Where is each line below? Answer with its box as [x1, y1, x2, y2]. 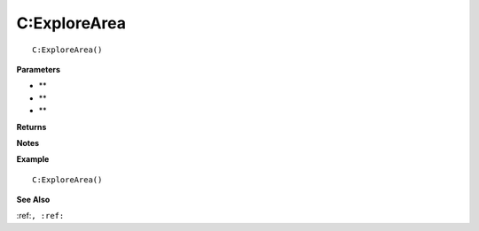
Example [16, 154, 50, 165]
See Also [16, 195, 51, 205]
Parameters [16, 64, 61, 74]
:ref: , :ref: [16, 211, 65, 221]
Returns [16, 121, 47, 132]
